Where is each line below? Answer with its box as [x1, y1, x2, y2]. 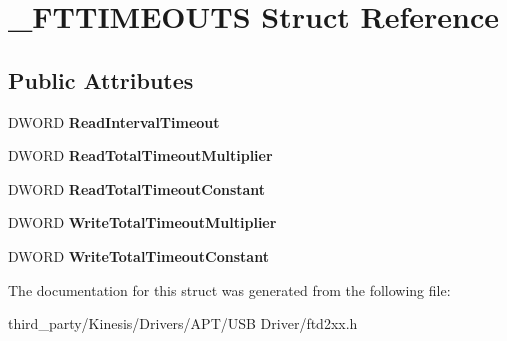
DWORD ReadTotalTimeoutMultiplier [8, 145, 273, 166]
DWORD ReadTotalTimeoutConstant [8, 178, 266, 199]
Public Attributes [8, 64, 194, 95]
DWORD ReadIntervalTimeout [8, 111, 220, 132]
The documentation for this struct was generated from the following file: [8, 279, 451, 300]
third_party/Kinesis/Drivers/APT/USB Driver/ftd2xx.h [8, 313, 358, 334]
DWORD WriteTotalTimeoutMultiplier [8, 212, 277, 233]
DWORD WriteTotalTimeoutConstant [8, 245, 269, 266]
